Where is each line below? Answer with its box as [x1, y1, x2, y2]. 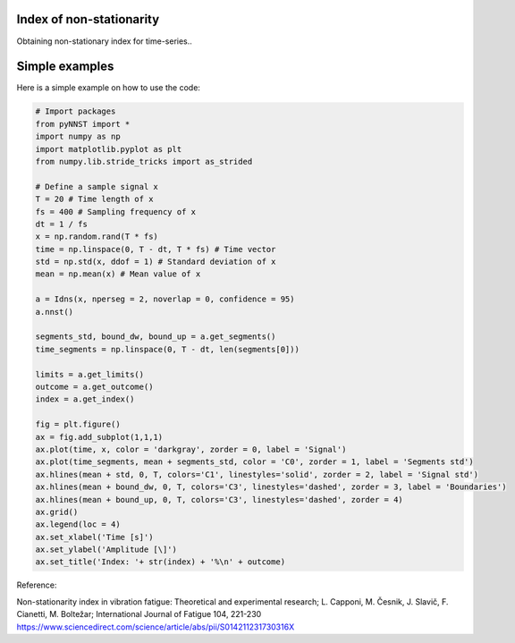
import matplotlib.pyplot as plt [35, 144, 182, 154]
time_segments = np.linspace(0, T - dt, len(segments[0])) [35, 344, 300, 354]
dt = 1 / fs [35, 219, 89, 229]
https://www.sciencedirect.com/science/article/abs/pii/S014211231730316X [16, 622, 295, 632]
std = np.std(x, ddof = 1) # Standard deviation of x [35, 257, 276, 267]
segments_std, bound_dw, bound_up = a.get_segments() [35, 332, 276, 342]
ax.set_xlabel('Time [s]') [35, 532, 154, 542]
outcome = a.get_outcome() [35, 382, 154, 392]
